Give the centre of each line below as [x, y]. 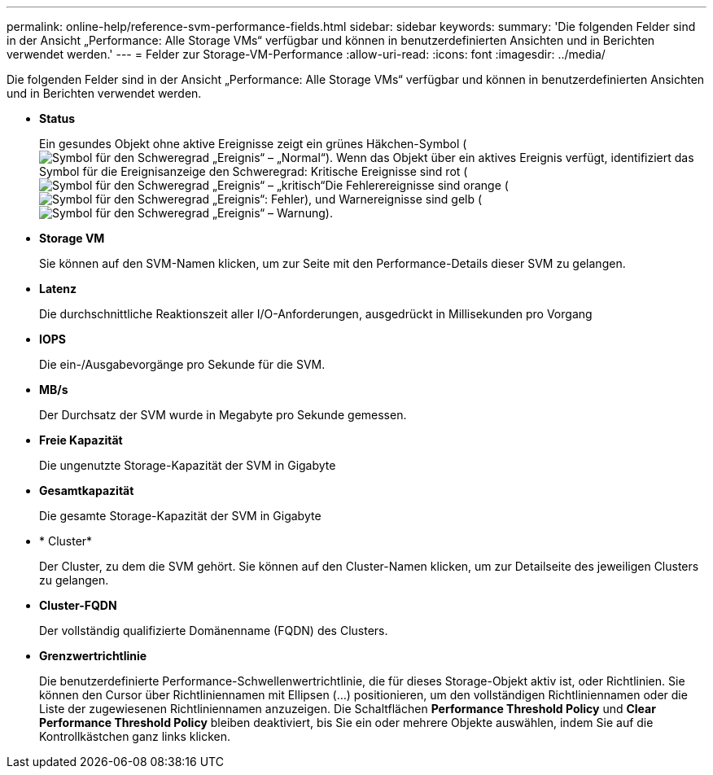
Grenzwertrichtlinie [93, 656]
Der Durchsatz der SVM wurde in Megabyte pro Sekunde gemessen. [223, 415]
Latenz [58, 289]
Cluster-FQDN [78, 605]
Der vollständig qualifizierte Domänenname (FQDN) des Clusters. [214, 631]
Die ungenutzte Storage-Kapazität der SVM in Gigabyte [188, 465]
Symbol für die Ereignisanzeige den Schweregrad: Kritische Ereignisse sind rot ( [254, 171]
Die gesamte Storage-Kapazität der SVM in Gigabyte [180, 516]
